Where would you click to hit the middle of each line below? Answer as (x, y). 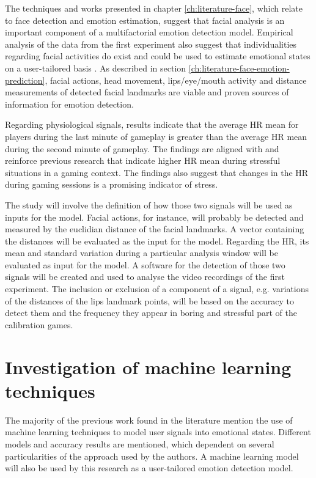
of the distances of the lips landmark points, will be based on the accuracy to (149, 300)
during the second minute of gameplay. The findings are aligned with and (142, 148)
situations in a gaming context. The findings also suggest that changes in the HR (157, 172)
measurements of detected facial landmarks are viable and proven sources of (147, 92)
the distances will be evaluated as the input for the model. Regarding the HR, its (157, 241)
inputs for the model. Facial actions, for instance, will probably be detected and (154, 217)
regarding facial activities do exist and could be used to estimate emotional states (158, 56)
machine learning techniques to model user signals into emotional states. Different (158, 432)
